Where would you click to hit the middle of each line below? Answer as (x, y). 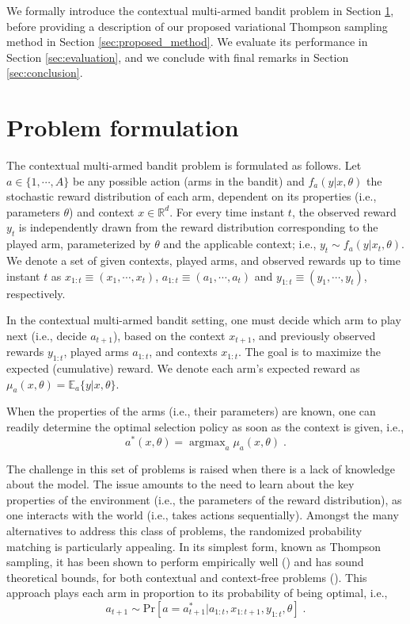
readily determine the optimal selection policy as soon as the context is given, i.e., (205, 427)
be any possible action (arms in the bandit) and (189, 180)
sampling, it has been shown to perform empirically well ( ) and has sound (185, 562)
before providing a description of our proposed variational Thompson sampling (197, 26)
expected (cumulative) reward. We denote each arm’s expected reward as (183, 368)
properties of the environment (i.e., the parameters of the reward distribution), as (204, 499)
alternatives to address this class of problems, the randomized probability (184, 530)
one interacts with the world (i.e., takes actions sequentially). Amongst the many (203, 515)
